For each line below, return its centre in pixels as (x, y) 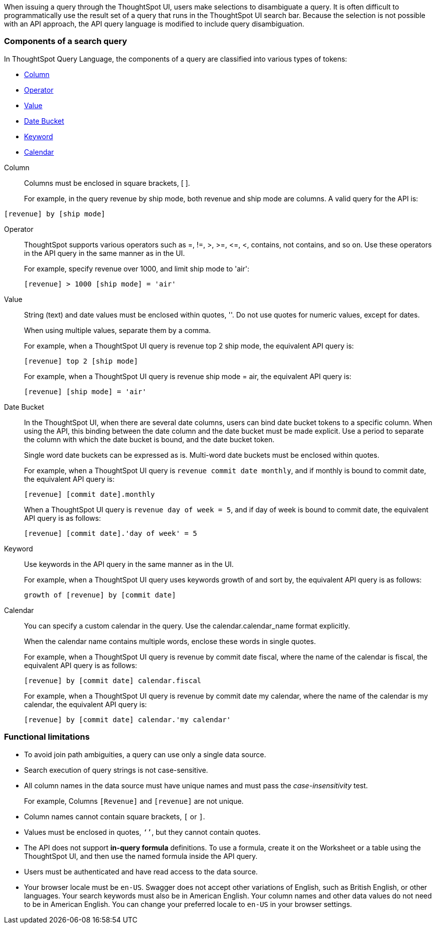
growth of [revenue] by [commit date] (100, 595)
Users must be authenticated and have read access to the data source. (141, 871)
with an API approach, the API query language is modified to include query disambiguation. (154, 24)
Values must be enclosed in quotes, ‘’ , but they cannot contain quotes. (142, 832)
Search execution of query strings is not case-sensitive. (116, 770)
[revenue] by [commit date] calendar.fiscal (113, 680)
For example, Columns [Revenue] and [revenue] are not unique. (134, 801)
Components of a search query (66, 41)
